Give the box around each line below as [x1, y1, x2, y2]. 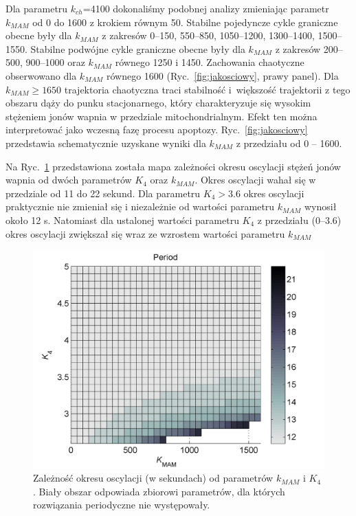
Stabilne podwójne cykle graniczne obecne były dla [30, 41, 245, 56]
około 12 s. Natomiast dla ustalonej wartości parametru [5, 212, 239, 227]
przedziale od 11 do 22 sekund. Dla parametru [5, 186, 201, 200]
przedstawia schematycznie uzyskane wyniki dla [5, 135, 206, 150]
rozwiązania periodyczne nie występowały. [33, 497, 210, 512]
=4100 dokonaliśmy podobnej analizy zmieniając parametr [82, 1, 329, 15]
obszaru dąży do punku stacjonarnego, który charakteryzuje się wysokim [5, 96, 311, 110]
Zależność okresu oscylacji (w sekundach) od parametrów [33, 471, 274, 485]
